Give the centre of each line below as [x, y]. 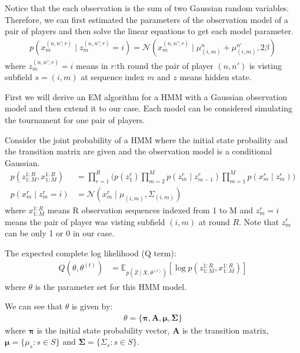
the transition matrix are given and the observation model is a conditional [139, 151]
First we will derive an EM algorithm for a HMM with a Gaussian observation [146, 96]
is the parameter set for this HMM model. [111, 286]
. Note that [259, 221]
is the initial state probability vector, [103, 330]
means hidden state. [216, 77]
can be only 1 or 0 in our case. [60, 233]
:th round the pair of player [164, 65]
